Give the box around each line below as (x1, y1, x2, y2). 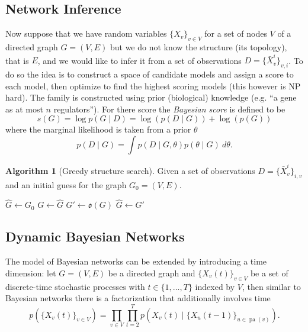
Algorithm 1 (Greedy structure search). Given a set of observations (5, 164, 255, 176)
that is (5, 54, 29, 66)
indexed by (195, 280, 235, 292)
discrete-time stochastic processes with (5, 280, 145, 292)
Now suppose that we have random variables (5, 27, 167, 40)
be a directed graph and (108, 266, 195, 279)
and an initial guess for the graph (5, 178, 127, 191)
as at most (5, 102, 43, 115)
